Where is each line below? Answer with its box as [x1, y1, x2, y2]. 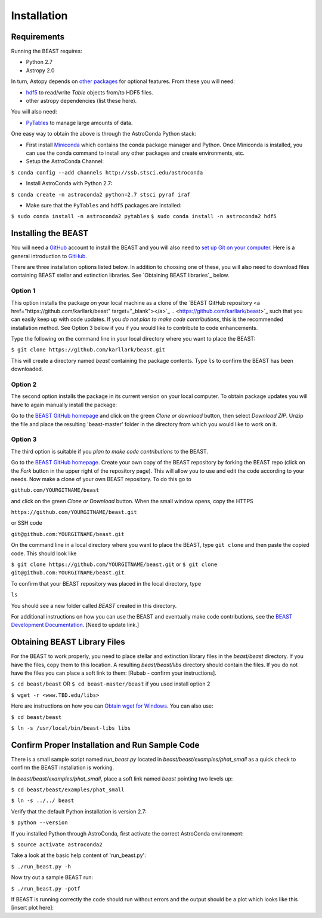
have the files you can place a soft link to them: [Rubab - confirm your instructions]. [11, 669, 217, 677]
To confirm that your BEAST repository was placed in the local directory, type [11, 580, 202, 587]
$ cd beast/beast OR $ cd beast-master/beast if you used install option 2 [11, 680, 210, 687]
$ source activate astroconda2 [11, 841, 103, 848]
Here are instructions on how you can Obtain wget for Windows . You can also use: [11, 702, 213, 709]
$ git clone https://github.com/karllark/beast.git [11, 347, 166, 353]
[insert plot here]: [11, 904, 54, 911]
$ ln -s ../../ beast [11, 797, 75, 804]
